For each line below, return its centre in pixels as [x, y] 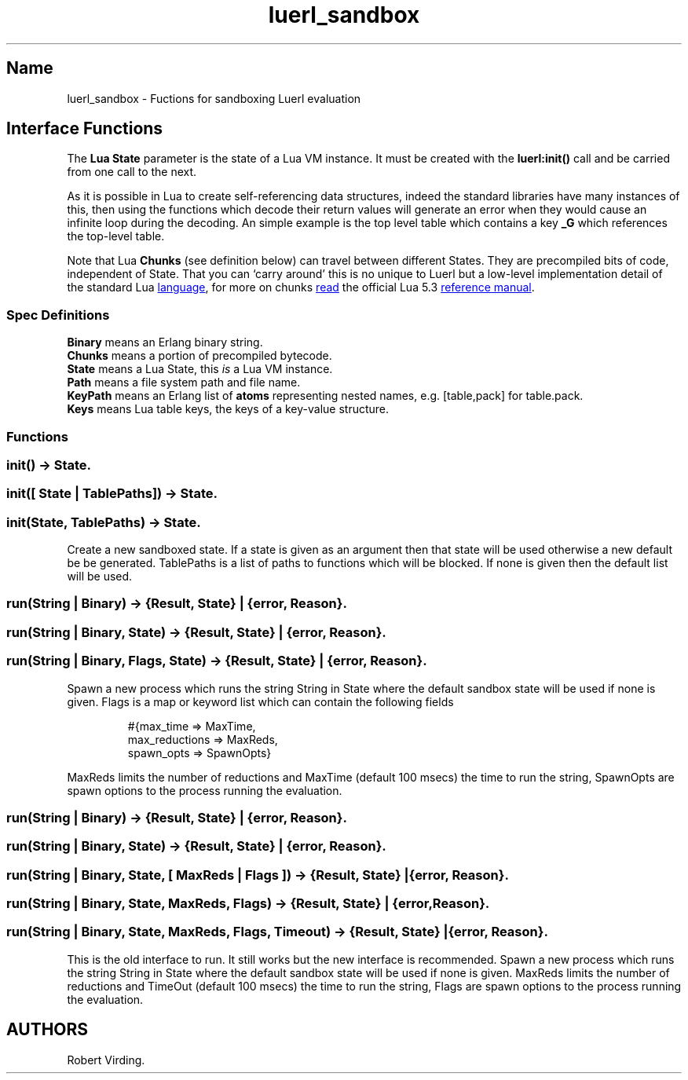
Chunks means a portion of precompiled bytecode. [199, 356]
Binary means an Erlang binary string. [165, 342]
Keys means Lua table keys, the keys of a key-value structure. [228, 409]
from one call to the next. [132, 172]
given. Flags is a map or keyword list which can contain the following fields [260, 701]
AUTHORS [48, 1030]
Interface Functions [85, 129]
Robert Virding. [106, 1060]
